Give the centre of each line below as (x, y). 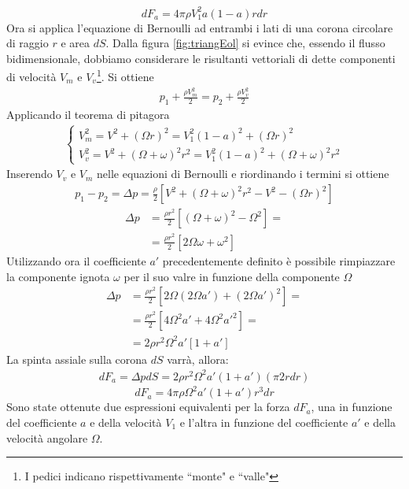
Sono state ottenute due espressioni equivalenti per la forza (148, 407)
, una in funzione (352, 407)
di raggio (28, 43)
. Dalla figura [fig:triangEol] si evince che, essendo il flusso (245, 43)
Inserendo (29, 174)
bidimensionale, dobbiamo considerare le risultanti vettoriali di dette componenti (201, 58)
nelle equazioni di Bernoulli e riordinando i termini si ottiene (243, 174)
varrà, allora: (198, 359)
